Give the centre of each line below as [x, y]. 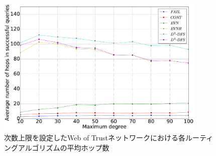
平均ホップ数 [88, 147]
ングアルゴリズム [32, 147]
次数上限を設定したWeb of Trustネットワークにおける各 [95, 137]
